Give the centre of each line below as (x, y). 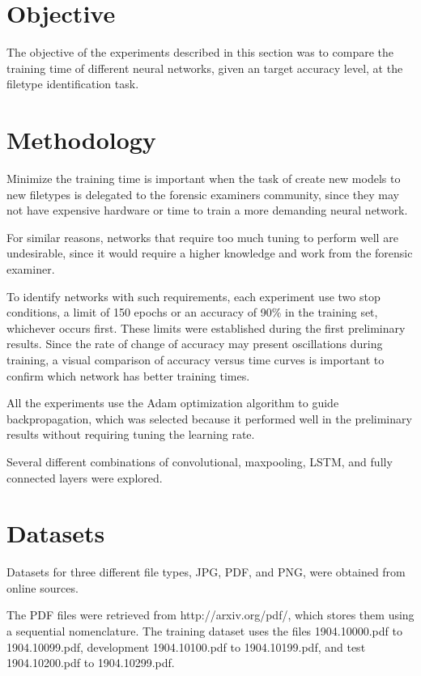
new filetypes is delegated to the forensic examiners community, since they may (203, 194)
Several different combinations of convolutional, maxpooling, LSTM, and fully (200, 461)
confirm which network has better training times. (128, 375)
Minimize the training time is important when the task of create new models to (204, 179)
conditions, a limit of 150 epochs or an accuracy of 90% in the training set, (192, 312)
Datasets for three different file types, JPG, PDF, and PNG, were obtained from (206, 572)
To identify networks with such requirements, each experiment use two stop (193, 296)
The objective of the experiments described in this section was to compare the (200, 52)
